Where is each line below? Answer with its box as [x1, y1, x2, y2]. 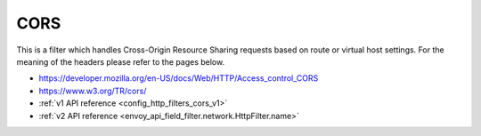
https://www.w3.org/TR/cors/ [38, 85, 147, 96]
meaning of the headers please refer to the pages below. [16, 56, 225, 67]
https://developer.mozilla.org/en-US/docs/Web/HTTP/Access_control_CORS [38, 73, 319, 84]
